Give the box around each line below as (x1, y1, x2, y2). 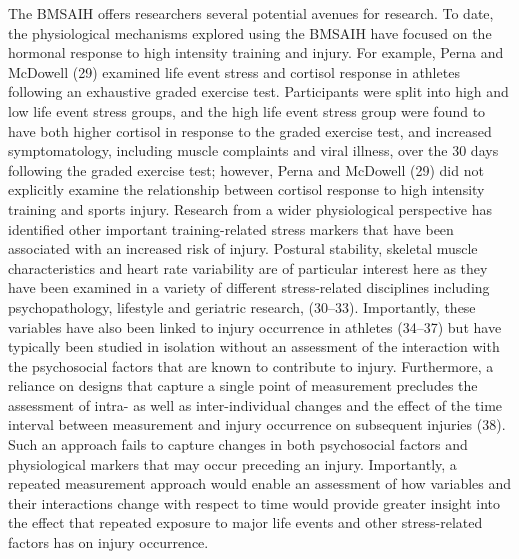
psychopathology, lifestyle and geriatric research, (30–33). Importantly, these (8, 296, 476, 317)
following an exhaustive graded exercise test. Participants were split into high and (8, 81, 509, 102)
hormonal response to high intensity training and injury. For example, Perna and (8, 42, 504, 63)
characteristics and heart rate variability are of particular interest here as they (8, 257, 488, 278)
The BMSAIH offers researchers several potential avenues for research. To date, (8, 3, 494, 23)
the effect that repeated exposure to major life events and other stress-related (8, 512, 483, 533)
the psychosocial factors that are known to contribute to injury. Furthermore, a (8, 355, 494, 376)
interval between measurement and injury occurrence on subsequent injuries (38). (8, 414, 506, 435)
